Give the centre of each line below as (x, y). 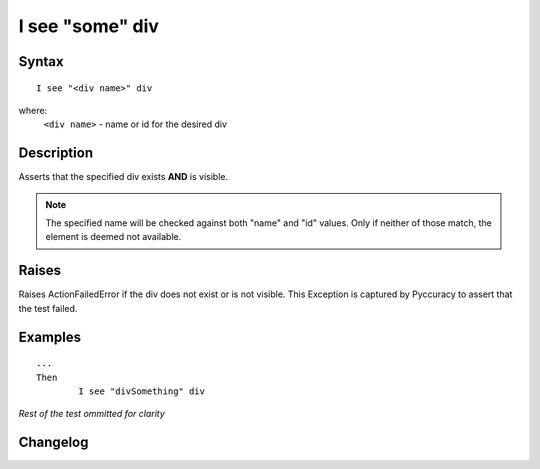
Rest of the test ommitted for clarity (91, 414)
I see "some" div (89, 26)
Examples (50, 336)
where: (33, 110)
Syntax (41, 61)
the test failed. (48, 308)
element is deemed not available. (113, 237)
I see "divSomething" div (141, 391)
